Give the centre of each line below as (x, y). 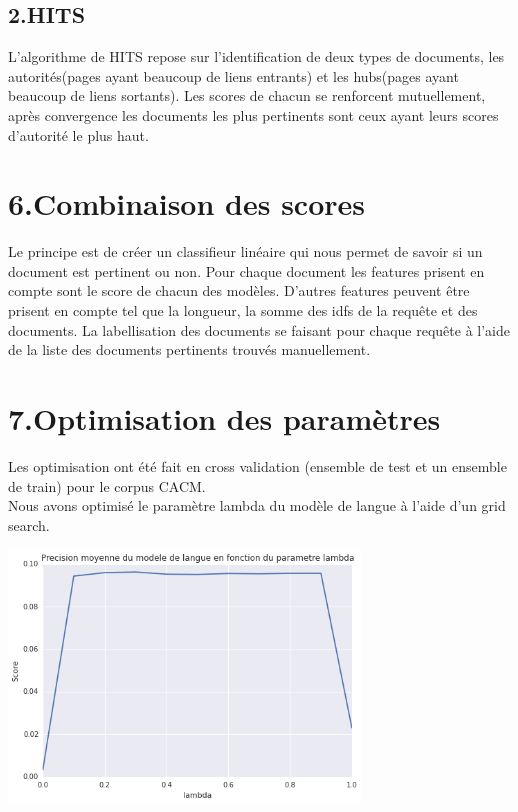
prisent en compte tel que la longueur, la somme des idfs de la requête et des (243, 310)
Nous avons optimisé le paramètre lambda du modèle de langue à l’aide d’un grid (257, 505)
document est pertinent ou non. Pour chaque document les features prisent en (246, 270)
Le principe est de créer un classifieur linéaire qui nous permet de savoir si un (245, 251)
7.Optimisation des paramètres (224, 418)
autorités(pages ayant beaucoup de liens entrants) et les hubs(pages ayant (233, 75)
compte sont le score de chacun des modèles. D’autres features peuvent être (239, 290)
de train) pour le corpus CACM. (107, 485)
